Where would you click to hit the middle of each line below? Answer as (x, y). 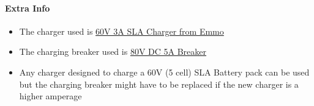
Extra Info (28, 8)
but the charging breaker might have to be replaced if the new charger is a (159, 84)
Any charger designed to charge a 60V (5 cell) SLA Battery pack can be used (164, 72)
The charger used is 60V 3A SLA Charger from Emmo (121, 31)
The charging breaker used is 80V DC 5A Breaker (113, 51)
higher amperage (50, 96)
